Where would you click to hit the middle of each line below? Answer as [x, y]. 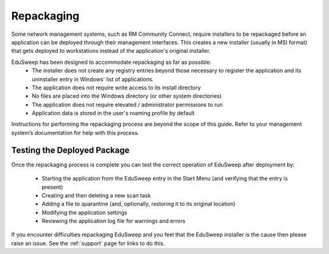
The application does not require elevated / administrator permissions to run [127, 105]
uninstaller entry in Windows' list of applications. [93, 79]
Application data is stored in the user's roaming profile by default [113, 113]
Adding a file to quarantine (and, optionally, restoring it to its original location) [139, 204]
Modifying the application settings [84, 212]
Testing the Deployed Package [70, 150]
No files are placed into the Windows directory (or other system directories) [127, 96]
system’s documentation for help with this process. [75, 132]
